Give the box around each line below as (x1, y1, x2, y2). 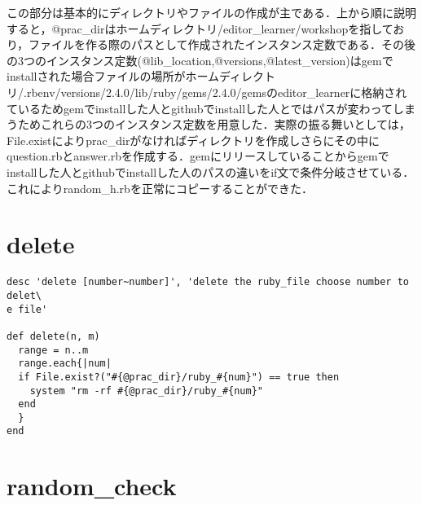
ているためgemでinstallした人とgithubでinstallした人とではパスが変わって (7, 99, 393, 116)
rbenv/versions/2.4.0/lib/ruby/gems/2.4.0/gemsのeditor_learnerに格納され (26, 83, 407, 100)
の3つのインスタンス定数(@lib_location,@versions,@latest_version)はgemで (7, 51, 393, 68)
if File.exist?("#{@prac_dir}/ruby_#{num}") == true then (18, 371, 340, 383)
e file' (7, 303, 48, 315)
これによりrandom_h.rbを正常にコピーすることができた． (7, 179, 313, 196)
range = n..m (18, 344, 89, 356)
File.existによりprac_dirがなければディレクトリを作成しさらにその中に (7, 131, 380, 148)
